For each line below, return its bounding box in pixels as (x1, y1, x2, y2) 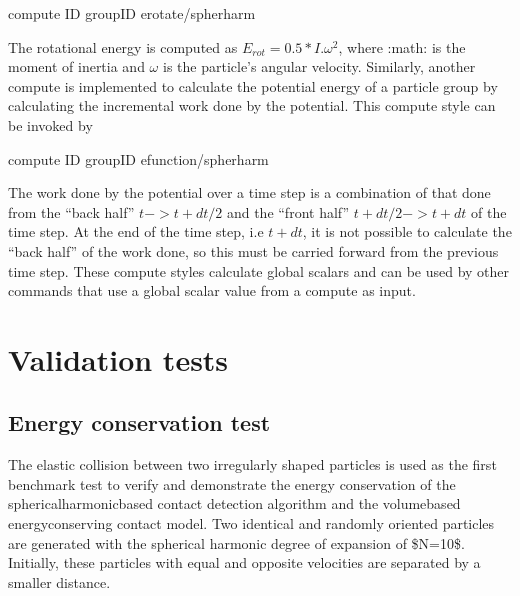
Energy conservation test (8, 407, 271, 438)
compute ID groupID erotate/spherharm (8, 3, 256, 23)
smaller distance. (8, 571, 111, 592)
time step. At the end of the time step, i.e (8, 221, 264, 242)
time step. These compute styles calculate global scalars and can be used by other (8, 260, 510, 281)
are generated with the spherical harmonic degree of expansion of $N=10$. (8, 532, 465, 553)
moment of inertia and (8, 56, 145, 77)
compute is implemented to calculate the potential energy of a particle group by (8, 75, 498, 96)
